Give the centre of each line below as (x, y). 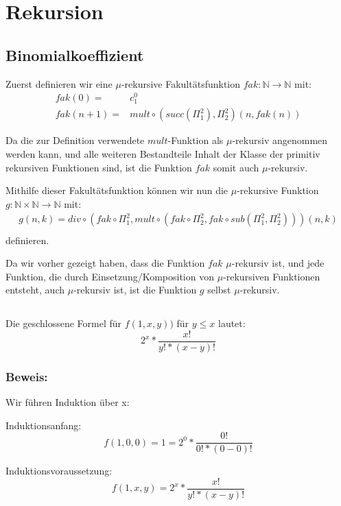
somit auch (236, 167)
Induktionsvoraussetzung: (59, 471)
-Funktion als (196, 140)
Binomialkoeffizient (75, 55)
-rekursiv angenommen (280, 140)
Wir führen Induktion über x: (68, 402)
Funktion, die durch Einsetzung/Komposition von (110, 276)
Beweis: (27, 376)
